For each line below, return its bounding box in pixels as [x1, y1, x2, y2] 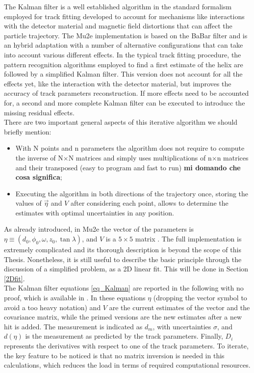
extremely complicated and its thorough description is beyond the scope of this [4, 244, 241, 255]
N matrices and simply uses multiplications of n [68, 152, 212, 162]
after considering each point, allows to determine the [70, 198, 229, 208]
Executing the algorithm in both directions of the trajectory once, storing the [15, 188, 249, 198]
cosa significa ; [15, 172, 62, 182]
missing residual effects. [4, 107, 75, 117]
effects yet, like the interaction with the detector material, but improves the [4, 78, 231, 88]
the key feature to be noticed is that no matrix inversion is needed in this [4, 350, 225, 360]
